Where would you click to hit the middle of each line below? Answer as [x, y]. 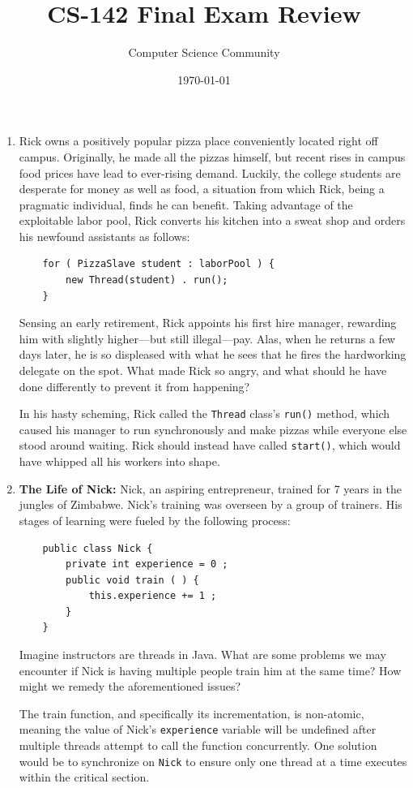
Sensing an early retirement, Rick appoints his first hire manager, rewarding [208, 323]
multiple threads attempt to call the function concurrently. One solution [198, 745]
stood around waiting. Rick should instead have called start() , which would [210, 445]
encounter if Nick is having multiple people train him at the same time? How [210, 670]
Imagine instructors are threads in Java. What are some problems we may [202, 655]
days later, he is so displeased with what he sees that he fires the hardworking [213, 354]
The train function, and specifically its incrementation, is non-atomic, [192, 713]
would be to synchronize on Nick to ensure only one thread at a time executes [213, 761]
